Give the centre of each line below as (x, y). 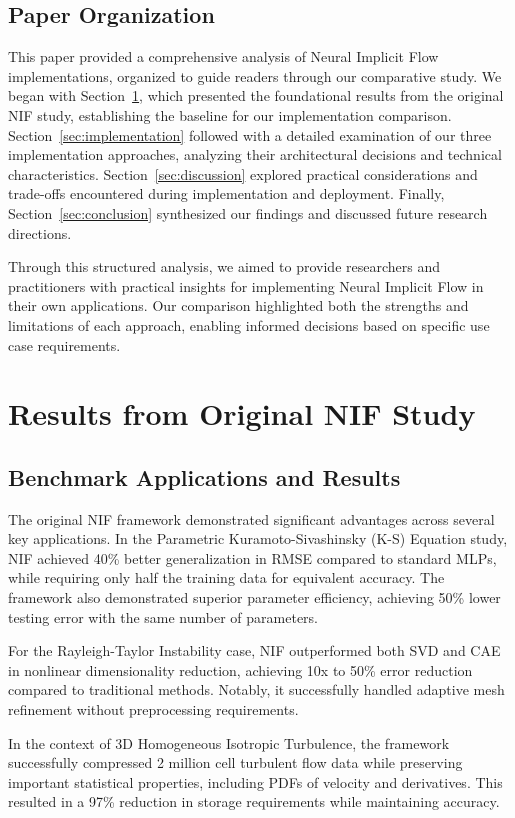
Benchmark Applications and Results (204, 476)
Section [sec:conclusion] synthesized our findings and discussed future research (248, 212)
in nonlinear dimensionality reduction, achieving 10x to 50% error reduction (240, 669)
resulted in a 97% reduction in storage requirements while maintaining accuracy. (254, 801)
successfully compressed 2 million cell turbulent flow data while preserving (235, 762)
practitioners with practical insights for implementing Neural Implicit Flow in (246, 285)
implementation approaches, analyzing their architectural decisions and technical (255, 154)
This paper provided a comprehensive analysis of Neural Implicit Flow (223, 56)
